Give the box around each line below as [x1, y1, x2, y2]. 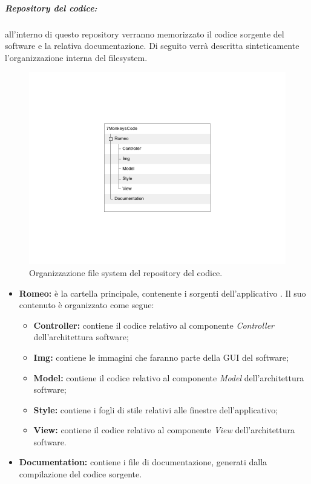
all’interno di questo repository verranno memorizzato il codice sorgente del [5, 27, 284, 40]
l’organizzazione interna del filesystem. [5, 51, 148, 63]
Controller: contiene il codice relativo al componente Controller [33, 318, 275, 331]
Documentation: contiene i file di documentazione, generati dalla [19, 456, 267, 468]
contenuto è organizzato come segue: [19, 298, 154, 311]
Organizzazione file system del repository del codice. [29, 266, 223, 279]
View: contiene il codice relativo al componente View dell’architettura [33, 424, 295, 436]
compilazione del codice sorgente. [19, 468, 142, 480]
